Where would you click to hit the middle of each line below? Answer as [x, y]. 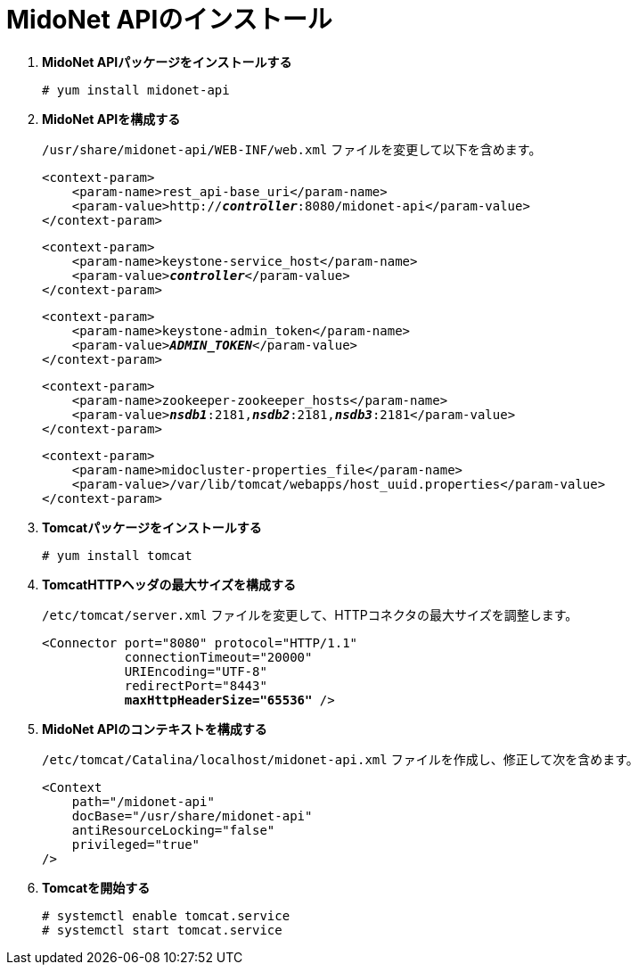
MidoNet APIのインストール [169, 20]
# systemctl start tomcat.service [162, 930]
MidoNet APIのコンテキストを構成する [155, 729]
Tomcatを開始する [96, 887]
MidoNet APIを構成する [111, 119]
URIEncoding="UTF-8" [196, 671]
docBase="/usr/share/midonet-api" [192, 815]
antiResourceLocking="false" [173, 830]
